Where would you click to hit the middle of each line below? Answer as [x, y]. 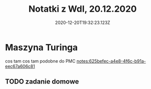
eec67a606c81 [20, 66]
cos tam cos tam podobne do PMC [40, 61]
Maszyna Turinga [41, 47]
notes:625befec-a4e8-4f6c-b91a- [111, 61]
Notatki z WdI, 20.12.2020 [83, 9]
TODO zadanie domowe [42, 82]
